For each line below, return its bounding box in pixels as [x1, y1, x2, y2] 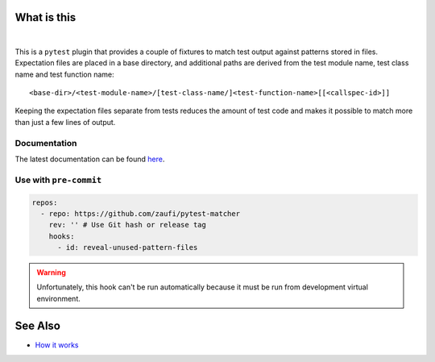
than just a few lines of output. [14, 117, 116, 127]
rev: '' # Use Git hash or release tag [48, 220, 207, 230]
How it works [35, 339, 80, 350]
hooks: [48, 231, 75, 241]
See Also [14, 318, 60, 332]
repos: [31, 198, 58, 207]
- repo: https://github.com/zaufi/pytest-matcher [40, 209, 241, 218]
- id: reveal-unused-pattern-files [57, 243, 198, 252]
